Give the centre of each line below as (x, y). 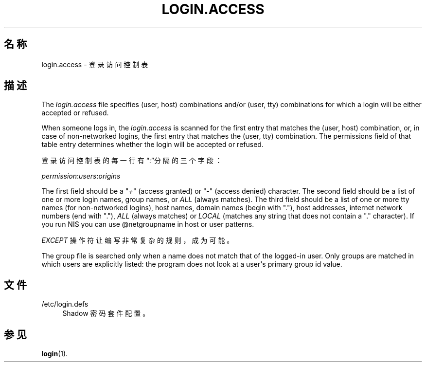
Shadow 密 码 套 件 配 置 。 (106, 313)
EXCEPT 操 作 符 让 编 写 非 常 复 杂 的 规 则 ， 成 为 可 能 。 (138, 240)
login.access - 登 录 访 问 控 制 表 (95, 64)
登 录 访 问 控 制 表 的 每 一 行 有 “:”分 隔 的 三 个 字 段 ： (132, 161)
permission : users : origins (81, 176)
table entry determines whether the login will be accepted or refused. (152, 145)
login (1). (55, 354)
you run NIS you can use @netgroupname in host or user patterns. (148, 224)
